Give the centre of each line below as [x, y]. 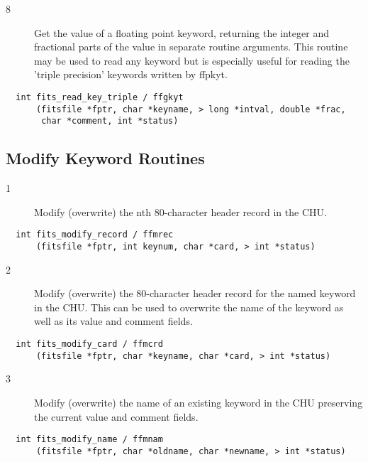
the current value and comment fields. [116, 416]
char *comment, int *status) [110, 121]
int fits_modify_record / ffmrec [95, 235]
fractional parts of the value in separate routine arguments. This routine [191, 47]
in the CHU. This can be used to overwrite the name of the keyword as [189, 307]
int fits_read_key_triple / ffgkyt [100, 97]
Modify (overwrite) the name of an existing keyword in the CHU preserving [199, 402]
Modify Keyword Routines [105, 158]
